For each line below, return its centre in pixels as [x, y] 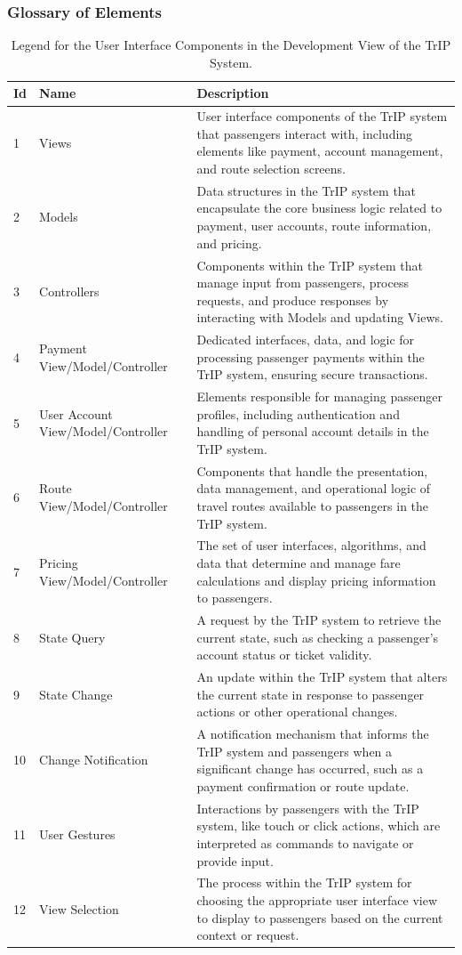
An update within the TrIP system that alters [322, 677]
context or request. [248, 935]
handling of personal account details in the [313, 431]
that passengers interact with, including [305, 133]
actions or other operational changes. [297, 712]
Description [233, 93]
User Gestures [77, 834]
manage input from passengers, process [303, 283]
